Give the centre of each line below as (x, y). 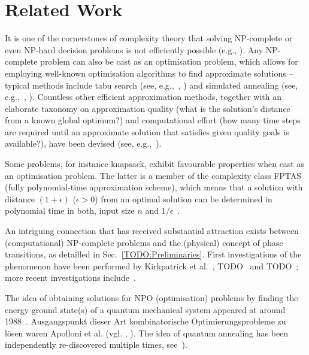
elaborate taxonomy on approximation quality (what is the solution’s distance (148, 108)
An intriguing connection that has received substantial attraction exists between (152, 231)
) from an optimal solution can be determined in (184, 198)
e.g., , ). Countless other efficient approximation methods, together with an (143, 97)
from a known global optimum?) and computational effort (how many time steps (153, 120)
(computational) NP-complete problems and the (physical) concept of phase (144, 242)
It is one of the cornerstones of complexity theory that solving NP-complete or (149, 38)
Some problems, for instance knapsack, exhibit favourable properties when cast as (154, 164)
